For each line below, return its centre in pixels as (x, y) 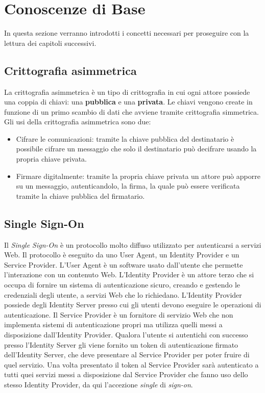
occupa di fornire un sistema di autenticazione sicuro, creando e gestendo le (122, 285)
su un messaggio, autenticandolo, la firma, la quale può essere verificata (128, 186)
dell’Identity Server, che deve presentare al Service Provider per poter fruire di (127, 355)
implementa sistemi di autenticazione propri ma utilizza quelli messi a (113, 324)
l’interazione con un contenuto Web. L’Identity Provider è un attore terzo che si (129, 274)
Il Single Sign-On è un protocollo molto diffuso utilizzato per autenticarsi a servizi (133, 244)
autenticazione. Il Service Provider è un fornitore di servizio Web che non (119, 314)
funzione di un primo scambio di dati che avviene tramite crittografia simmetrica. (131, 111)
